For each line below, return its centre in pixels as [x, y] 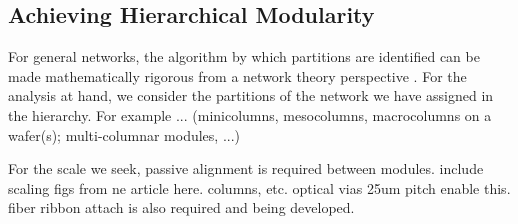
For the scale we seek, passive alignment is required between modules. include [246, 168]
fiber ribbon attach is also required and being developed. [181, 207]
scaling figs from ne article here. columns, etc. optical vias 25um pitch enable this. [259, 187]
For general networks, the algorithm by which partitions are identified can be [244, 56]
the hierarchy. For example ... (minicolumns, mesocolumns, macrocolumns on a [250, 114]
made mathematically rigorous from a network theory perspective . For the [237, 75]
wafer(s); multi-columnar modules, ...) [124, 134]
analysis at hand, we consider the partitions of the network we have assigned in [251, 95]
